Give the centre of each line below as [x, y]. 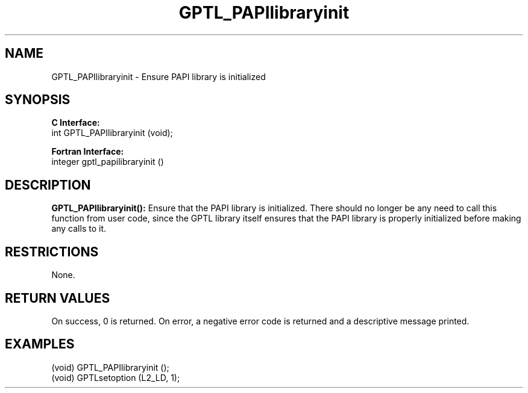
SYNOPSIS [38, 100]
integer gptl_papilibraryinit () [108, 162]
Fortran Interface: [88, 152]
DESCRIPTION [48, 185]
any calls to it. [79, 229]
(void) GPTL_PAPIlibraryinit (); [110, 367]
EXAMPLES [40, 344]
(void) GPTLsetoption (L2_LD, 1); [116, 377]
